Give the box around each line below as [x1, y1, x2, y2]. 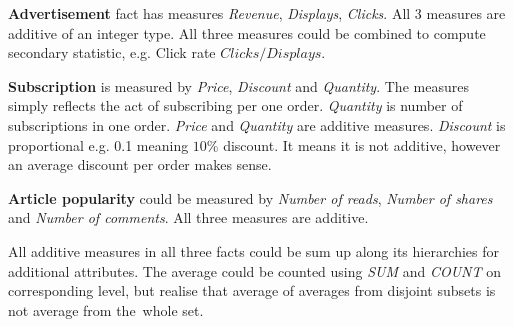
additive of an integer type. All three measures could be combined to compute [8, 22, 486, 43]
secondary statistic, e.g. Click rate [8, 42, 216, 63]
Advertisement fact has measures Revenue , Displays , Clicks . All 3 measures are [8, 3, 506, 23]
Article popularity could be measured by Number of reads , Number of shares [8, 187, 493, 208]
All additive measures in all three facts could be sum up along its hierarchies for [8, 240, 500, 261]
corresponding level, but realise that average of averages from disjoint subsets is [8, 280, 496, 301]
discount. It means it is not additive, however [223, 134, 501, 155]
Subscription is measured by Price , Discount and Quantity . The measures [8, 75, 469, 96]
